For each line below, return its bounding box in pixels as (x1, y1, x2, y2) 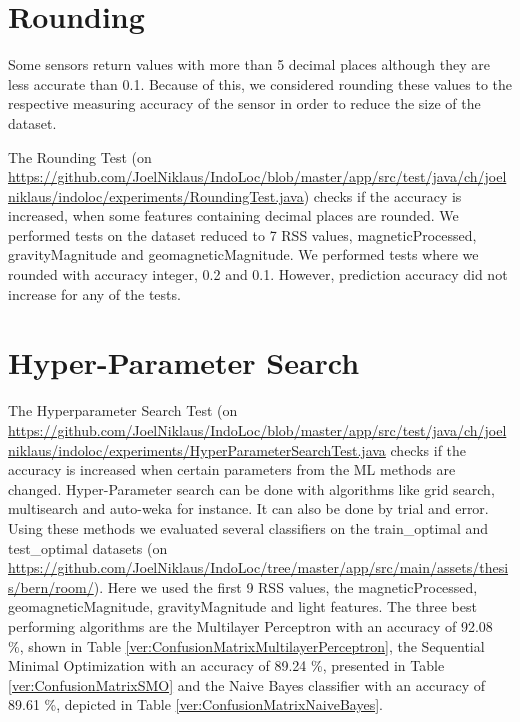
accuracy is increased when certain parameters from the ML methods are (8, 459, 456, 480)
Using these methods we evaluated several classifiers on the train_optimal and (8, 517, 489, 538)
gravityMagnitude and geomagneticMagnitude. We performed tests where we (8, 244, 479, 265)
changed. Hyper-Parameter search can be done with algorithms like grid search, (8, 478, 495, 499)
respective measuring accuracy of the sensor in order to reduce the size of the (8, 93, 481, 114)
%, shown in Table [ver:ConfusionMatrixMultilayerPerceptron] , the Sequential (8, 635, 485, 656)
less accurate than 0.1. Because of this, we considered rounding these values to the (8, 73, 513, 94)
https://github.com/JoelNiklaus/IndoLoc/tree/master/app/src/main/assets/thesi (8, 557, 509, 578)
